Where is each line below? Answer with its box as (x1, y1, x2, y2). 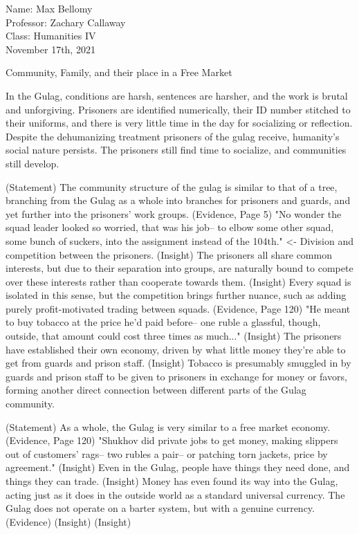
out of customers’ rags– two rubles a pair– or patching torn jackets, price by (6, 446, 328, 461)
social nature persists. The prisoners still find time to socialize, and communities (6, 142, 347, 157)
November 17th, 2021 (6, 42, 95, 56)
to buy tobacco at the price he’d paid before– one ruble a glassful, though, (6, 315, 321, 329)
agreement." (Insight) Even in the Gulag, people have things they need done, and (6, 460, 350, 475)
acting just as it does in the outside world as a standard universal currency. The (6, 487, 345, 501)
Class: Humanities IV (6, 28, 96, 43)
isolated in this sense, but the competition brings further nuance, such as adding (6, 288, 347, 302)
